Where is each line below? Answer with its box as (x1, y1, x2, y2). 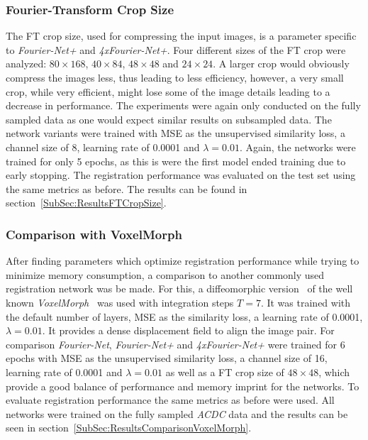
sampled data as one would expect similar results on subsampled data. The (6, 111, 332, 126)
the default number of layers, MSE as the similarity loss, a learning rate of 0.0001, (6, 309, 363, 324)
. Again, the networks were (239, 139, 356, 154)
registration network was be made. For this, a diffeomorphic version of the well (6, 281, 353, 296)
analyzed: (6, 56, 47, 71)
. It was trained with (260, 295, 351, 309)
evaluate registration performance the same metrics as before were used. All (6, 392, 335, 407)
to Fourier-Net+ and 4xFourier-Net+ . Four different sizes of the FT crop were (6, 42, 346, 57)
